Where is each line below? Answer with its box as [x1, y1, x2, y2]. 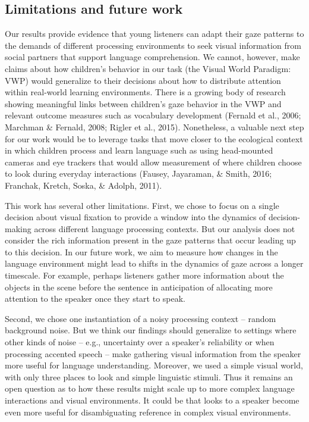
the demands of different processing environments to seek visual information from [5, 39, 301, 51]
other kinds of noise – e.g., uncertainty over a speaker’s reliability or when [5, 336, 275, 348]
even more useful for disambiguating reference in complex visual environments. [5, 405, 291, 418]
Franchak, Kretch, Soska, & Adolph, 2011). [5, 179, 162, 191]
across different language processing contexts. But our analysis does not [34, 222, 295, 235]
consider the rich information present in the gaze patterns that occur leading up [5, 234, 296, 246]
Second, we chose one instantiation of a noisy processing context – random [5, 312, 276, 324]
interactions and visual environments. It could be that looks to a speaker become [5, 394, 299, 407]
